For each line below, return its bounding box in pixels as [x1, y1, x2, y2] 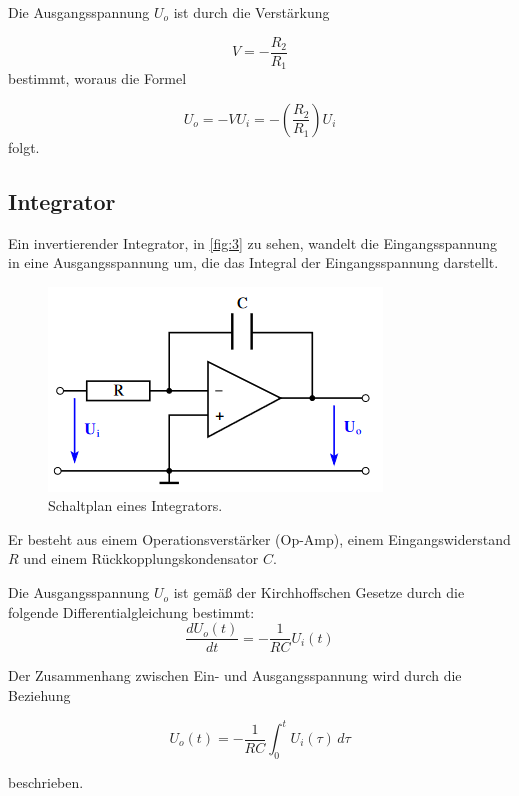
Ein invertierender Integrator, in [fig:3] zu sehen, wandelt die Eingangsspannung [8, 232, 497, 253]
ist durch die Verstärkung [173, 2, 330, 22]
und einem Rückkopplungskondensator [23, 548, 259, 569]
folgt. [8, 136, 40, 157]
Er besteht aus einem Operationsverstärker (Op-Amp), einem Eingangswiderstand [8, 528, 511, 549]
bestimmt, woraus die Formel [8, 68, 187, 89]
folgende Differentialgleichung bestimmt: [8, 601, 255, 622]
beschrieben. [8, 771, 84, 792]
